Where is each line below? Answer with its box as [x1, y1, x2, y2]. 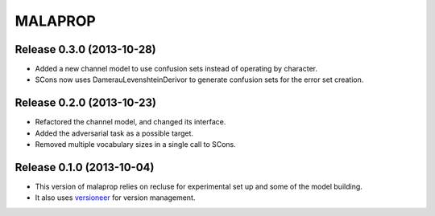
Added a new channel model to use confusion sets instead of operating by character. [35, 64, 318, 74]
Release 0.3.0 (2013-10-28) [14, 43, 156, 56]
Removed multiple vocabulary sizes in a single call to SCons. [35, 140, 237, 149]
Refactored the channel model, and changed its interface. [35, 117, 226, 127]
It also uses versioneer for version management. [35, 193, 196, 202]
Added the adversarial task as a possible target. [35, 128, 193, 138]
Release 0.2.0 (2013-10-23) [14, 96, 157, 110]
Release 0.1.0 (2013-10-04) [14, 161, 155, 174]
